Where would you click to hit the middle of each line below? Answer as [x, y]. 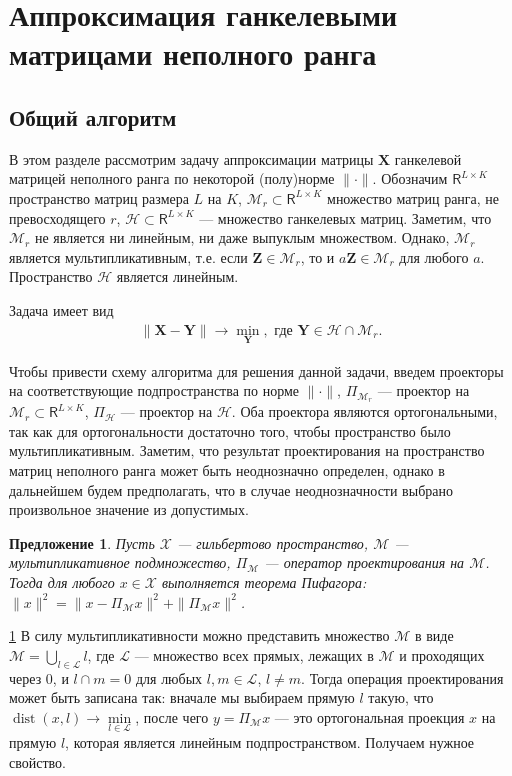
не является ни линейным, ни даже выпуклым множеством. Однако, [242, 237]
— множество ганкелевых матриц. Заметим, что [345, 217]
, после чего [172, 716]
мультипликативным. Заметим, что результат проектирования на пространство [247, 450]
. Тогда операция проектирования [402, 677]
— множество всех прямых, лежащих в [254, 654]
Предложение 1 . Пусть [82, 542]
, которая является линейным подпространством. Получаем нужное [270, 741]
